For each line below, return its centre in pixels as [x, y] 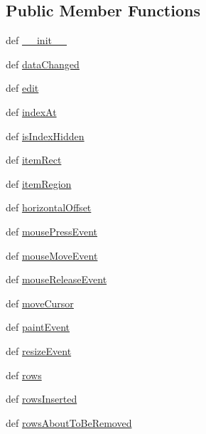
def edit [22, 88]
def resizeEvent [39, 350]
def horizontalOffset [49, 207]
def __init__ [36, 40]
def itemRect [34, 160]
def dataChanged [43, 64]
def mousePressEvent [51, 231]
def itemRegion [39, 183]
